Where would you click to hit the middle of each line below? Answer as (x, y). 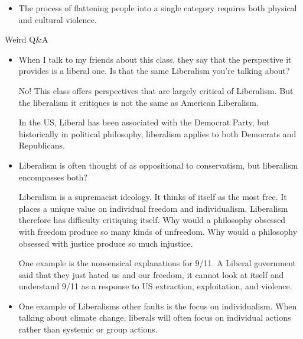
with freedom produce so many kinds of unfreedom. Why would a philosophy (158, 231)
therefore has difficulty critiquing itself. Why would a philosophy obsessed (152, 220)
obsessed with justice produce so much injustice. (106, 243)
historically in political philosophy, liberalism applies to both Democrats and (157, 133)
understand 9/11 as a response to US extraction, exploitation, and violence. (155, 286)
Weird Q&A (27, 39)
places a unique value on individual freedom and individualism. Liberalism (153, 208)
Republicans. (42, 145)
